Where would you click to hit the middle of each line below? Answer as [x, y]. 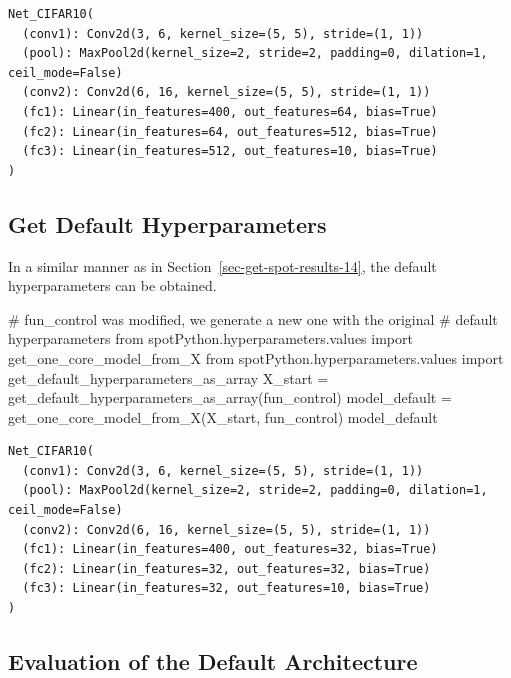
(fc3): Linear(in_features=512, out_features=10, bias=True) [230, 151]
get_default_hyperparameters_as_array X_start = [168, 377]
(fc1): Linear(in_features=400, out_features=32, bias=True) [230, 549]
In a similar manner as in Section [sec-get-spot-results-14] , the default [222, 265]
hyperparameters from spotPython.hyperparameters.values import [210, 338]
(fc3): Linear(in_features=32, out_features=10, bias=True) [226, 588]
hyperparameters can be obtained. [112, 285]
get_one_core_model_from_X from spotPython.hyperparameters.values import [256, 357]
